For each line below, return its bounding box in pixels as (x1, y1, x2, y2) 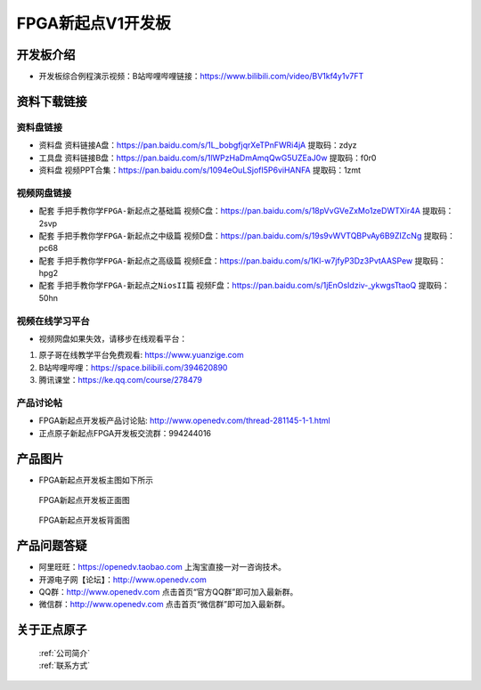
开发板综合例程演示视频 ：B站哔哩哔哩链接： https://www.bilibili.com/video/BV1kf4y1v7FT (38, 71, 364, 82)
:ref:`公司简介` (38, 647, 91, 658)
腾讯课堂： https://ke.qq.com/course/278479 (38, 375, 202, 386)
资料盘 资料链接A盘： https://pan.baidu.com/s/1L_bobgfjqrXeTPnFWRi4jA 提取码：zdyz (38, 140, 357, 150)
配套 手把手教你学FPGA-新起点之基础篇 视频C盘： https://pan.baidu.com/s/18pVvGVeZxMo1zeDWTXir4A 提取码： (38, 206, 454, 216)
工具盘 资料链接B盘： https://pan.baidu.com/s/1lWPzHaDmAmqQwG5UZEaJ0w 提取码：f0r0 (38, 152, 377, 163)
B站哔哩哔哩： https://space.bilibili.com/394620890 (38, 361, 228, 373)
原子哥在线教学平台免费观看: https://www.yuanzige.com (38, 350, 244, 361)
